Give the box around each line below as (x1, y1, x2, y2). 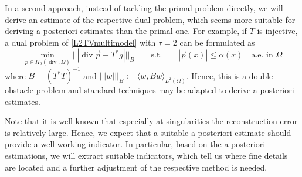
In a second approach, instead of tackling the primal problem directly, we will (5, 2, 283, 13)
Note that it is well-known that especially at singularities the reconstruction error (5, 115, 298, 127)
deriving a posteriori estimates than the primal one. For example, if (5, 25, 247, 37)
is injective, (257, 25, 298, 37)
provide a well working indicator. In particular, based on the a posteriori (5, 138, 266, 150)
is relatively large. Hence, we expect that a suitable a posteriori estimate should (5, 126, 291, 138)
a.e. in (251, 51, 273, 60)
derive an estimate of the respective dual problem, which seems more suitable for (5, 13, 296, 25)
